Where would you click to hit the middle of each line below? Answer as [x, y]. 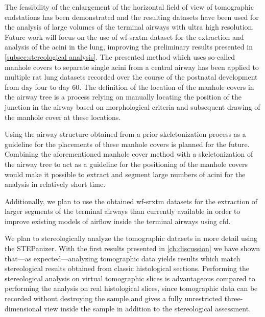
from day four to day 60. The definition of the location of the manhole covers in [129, 87]
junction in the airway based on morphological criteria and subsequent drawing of [132, 106]
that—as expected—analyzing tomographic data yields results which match [123, 258]
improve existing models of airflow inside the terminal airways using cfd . [118, 221]
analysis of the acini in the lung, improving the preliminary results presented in [129, 47]
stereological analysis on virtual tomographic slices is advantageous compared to [130, 278]
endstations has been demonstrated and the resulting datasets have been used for [132, 17]
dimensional [23, 308]
